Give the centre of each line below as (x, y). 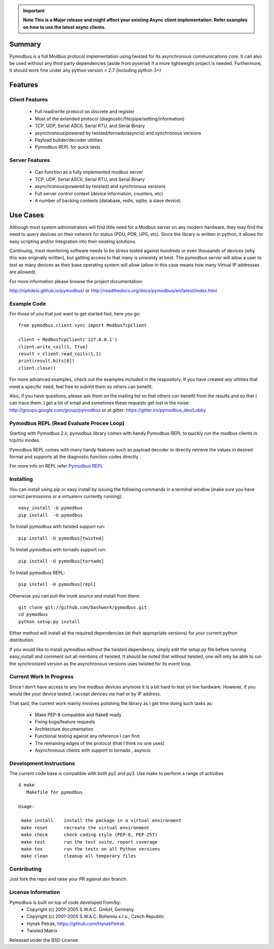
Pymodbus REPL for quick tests (68, 147)
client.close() (37, 368)
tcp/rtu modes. (25, 440)
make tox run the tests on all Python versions (91, 849)
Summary (25, 44)
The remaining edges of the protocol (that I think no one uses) (100, 743)
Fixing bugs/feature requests (65, 722)
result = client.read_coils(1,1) (60, 354)
